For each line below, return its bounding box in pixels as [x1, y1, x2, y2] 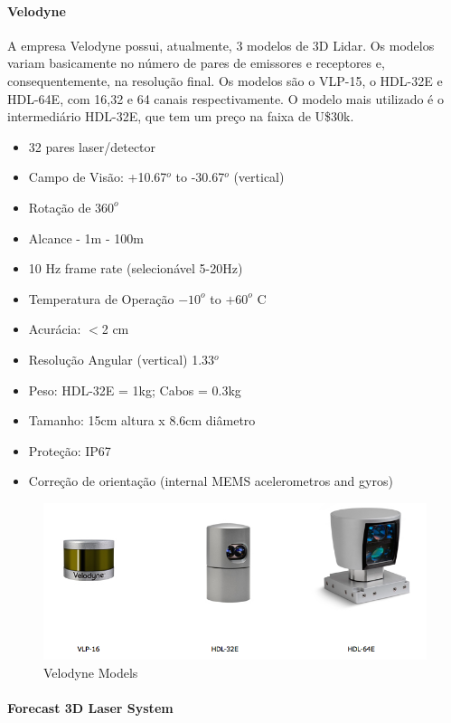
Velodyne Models [43, 663, 138, 682]
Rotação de [28, 197, 91, 216]
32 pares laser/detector [28, 137, 156, 156]
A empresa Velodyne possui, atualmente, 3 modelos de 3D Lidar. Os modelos [7, 35, 435, 54]
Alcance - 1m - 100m [28, 228, 144, 247]
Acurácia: [28, 319, 81, 338]
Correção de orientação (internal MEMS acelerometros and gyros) [28, 471, 393, 490]
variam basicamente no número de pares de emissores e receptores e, [7, 53, 385, 72]
